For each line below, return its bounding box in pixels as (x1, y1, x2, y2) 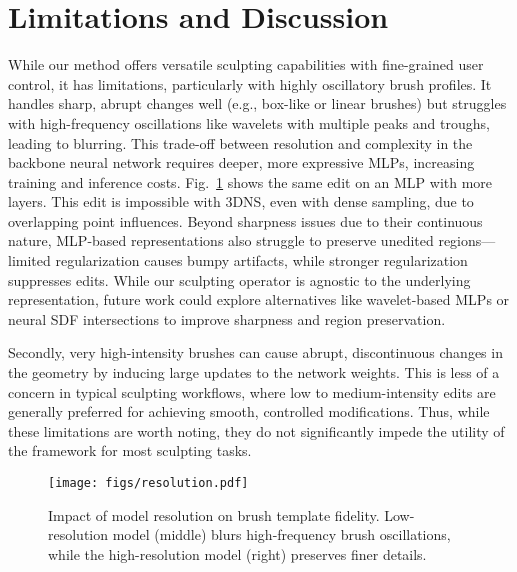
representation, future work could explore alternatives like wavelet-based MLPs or (8, 289, 510, 310)
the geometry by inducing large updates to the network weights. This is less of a (8, 362, 500, 383)
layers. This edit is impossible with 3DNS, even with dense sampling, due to (8, 191, 474, 212)
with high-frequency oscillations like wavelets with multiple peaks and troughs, (8, 112, 490, 133)
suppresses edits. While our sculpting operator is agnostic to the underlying (8, 269, 471, 290)
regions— (438, 230, 496, 251)
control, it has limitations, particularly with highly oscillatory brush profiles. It (8, 73, 492, 94)
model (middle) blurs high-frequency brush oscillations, (112, 524, 451, 545)
